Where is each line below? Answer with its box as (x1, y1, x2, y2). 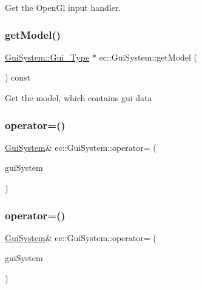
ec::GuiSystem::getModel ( (99, 50, 198, 63)
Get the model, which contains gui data (5, 91, 152, 104)
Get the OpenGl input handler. (5, 1, 121, 13)
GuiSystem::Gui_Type (5, 50, 90, 63)
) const (5, 71, 31, 84)
